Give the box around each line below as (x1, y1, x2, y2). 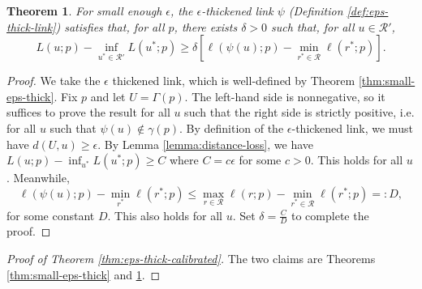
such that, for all (271, 18, 355, 35)
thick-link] (6, 18, 56, 35)
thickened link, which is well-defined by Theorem (112, 72, 355, 89)
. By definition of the (179, 119, 284, 136)
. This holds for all (310, 151, 403, 168)
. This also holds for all (107, 206, 222, 223)
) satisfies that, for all (55, 18, 165, 35)
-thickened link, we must (291, 119, 413, 136)
